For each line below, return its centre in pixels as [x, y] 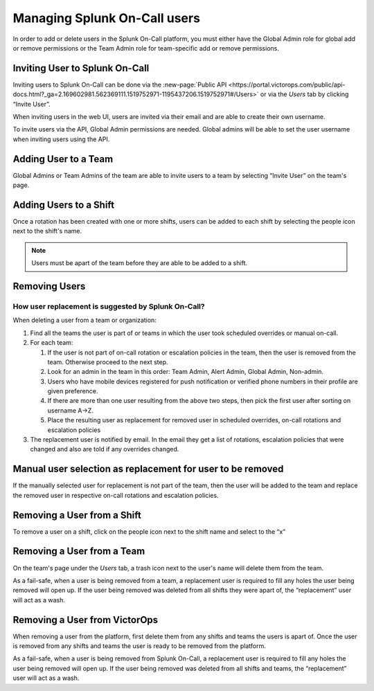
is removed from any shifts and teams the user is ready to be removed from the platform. [139, 646]
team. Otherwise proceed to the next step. [108, 362]
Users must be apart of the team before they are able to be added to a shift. [139, 263]
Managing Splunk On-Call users [107, 18]
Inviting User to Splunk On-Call [81, 68]
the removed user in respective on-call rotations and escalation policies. [116, 495]
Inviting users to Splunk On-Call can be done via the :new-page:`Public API [120, 84]
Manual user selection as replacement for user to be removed [148, 469]
